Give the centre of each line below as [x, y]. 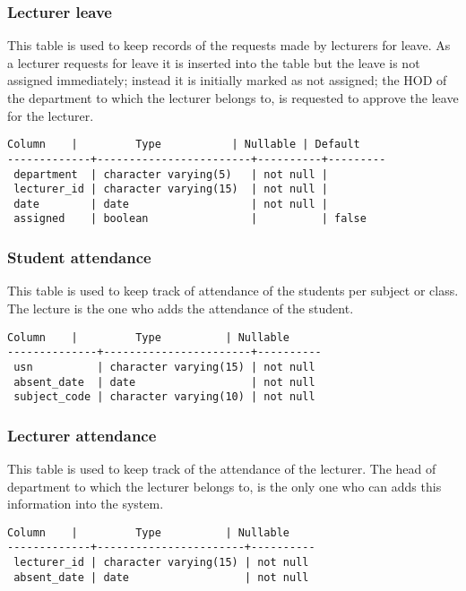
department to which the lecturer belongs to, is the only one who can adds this [224, 486]
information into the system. [86, 504]
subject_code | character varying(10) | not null [164, 397]
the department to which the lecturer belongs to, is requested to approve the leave [233, 98]
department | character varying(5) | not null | [171, 174]
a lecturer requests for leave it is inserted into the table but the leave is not [214, 62]
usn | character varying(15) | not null [164, 367]
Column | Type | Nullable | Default [184, 145]
